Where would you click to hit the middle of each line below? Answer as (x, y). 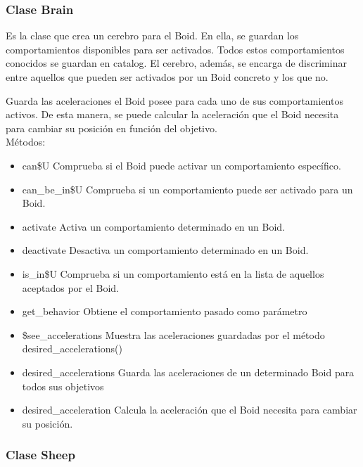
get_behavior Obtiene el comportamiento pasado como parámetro (165, 311)
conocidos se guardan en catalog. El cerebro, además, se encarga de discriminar (176, 63)
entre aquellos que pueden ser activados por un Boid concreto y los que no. (167, 77)
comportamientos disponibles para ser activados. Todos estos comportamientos (175, 49)
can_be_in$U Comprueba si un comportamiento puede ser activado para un (187, 189)
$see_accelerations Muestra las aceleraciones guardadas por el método (173, 334)
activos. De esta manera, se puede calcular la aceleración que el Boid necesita (172, 114)
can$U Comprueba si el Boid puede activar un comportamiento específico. (181, 165)
